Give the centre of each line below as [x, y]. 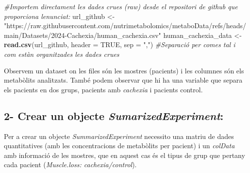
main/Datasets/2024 [34, 35]
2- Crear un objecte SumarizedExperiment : [114, 115]
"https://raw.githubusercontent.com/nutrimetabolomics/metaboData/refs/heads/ [125, 26]
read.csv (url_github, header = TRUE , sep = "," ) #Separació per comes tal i [120, 44]
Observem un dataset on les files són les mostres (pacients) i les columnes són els [124, 70]
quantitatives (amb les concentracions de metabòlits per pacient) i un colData [119, 146]
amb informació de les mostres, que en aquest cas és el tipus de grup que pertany [125, 155]
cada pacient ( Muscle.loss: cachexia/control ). [70, 164]
